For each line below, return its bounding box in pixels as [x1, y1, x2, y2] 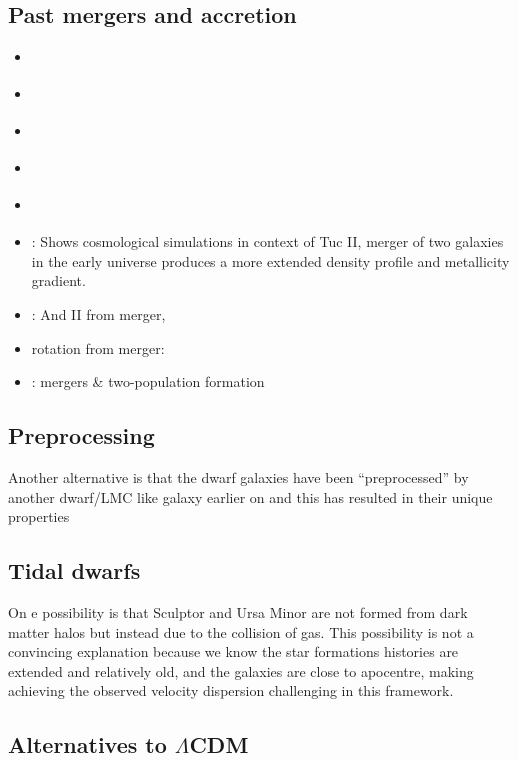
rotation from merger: [31, 337, 165, 358]
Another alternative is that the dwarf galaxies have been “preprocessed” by [8, 467, 469, 488]
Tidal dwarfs [8, 555, 141, 586]
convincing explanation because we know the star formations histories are [8, 641, 459, 662]
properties [8, 506, 70, 527]
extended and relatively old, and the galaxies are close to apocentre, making [8, 660, 474, 681]
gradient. [31, 270, 86, 291]
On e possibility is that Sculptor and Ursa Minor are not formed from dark [8, 602, 468, 623]
